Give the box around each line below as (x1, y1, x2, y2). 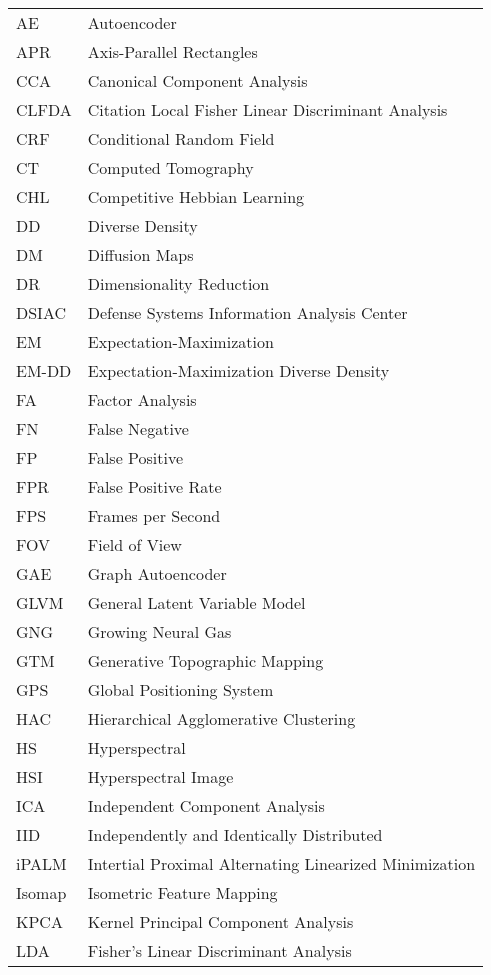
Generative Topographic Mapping (87, 649, 324, 672)
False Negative (87, 417, 189, 440)
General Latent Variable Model (87, 591, 306, 614)
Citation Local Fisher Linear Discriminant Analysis (87, 98, 448, 121)
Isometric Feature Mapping (87, 881, 278, 904)
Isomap (16, 881, 67, 904)
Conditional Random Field (87, 127, 275, 150)
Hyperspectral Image (87, 765, 234, 788)
